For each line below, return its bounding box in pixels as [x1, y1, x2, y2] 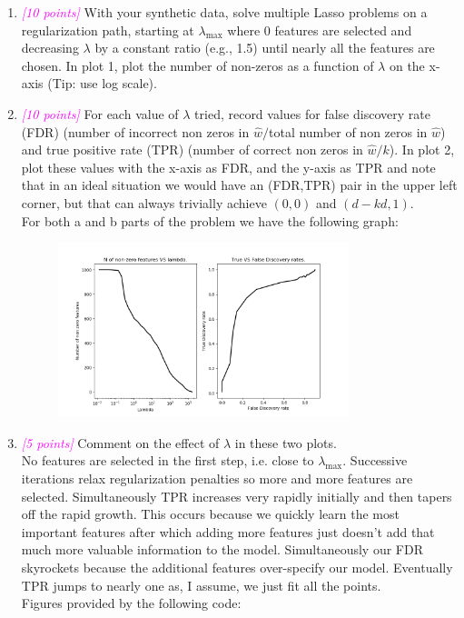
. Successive [342, 451, 408, 470]
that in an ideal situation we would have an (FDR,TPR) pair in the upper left [21, 175, 458, 194]
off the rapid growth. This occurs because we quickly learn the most [21, 504, 400, 523]
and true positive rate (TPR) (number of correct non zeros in [21, 140, 363, 159]
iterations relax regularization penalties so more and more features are [21, 469, 413, 487]
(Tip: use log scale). [47, 74, 157, 93]
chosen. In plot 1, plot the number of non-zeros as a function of [21, 55, 374, 75]
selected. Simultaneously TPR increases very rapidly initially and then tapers [21, 486, 452, 505]
